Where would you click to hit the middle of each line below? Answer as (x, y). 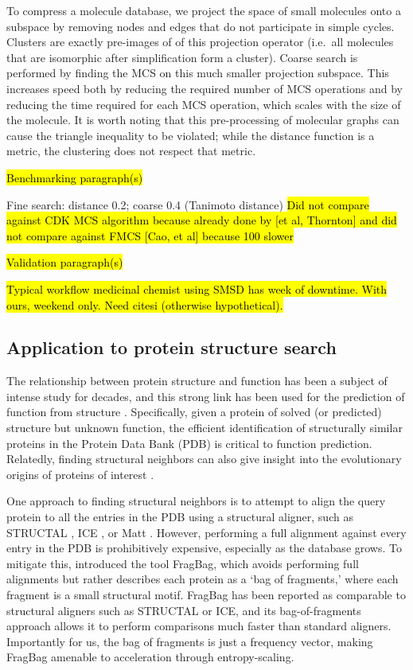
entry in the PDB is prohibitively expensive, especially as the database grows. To (204, 548)
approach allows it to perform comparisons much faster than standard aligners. (199, 626)
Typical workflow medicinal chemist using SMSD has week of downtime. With (197, 288)
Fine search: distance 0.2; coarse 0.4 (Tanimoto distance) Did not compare (188, 204)
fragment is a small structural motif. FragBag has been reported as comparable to (206, 595)
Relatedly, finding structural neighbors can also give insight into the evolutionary (204, 459)
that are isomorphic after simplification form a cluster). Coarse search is (182, 57)
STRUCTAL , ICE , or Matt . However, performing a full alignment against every (206, 532)
